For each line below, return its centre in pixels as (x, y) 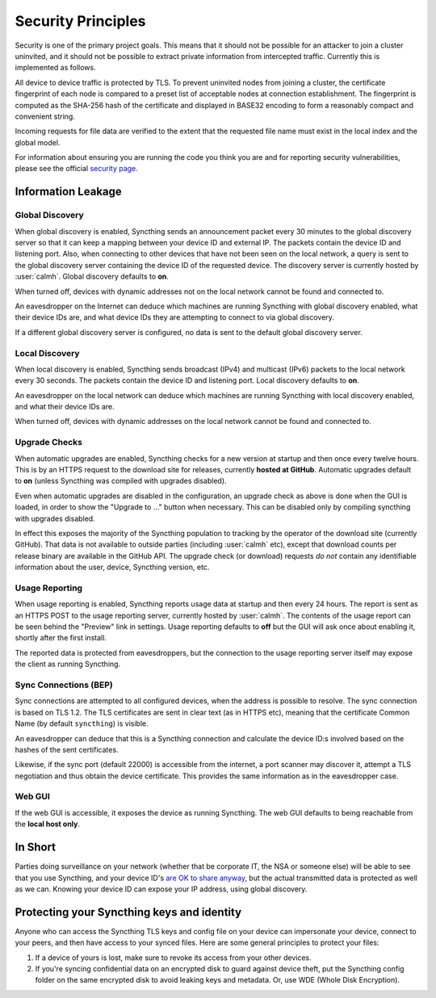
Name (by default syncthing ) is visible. (82, 723)
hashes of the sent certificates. (67, 749)
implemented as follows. (55, 68)
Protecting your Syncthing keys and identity (128, 912)
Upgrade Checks (48, 442)
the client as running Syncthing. (68, 664)
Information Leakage (69, 192)
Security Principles (80, 21)
